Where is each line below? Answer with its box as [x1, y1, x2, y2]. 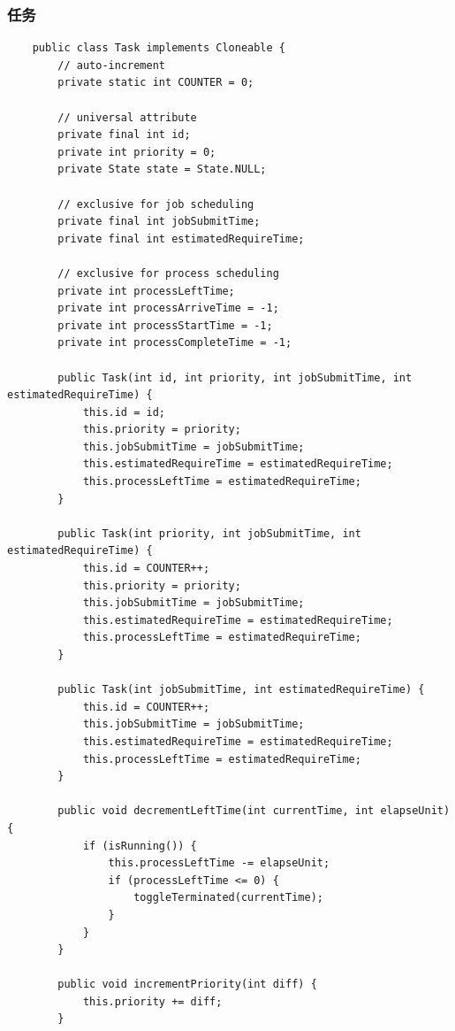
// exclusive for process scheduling [57, 266, 279, 280]
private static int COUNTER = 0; [57, 76, 254, 89]
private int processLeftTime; [57, 284, 235, 297]
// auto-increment [57, 58, 165, 72]
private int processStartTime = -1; [57, 319, 273, 332]
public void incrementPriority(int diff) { [57, 978, 317, 991]
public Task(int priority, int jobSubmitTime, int [57, 527, 361, 540]
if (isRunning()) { [82, 839, 197, 852]
